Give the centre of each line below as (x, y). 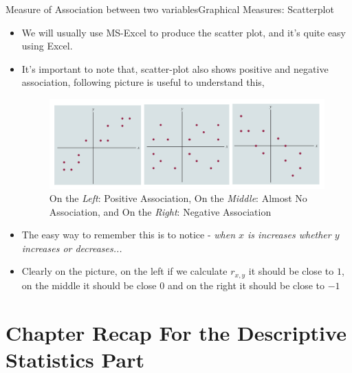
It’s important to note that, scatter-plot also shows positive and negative (175, 68)
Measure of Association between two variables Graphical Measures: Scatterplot (170, 9)
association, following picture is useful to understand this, (143, 82)
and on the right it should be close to (246, 285)
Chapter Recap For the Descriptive (176, 332)
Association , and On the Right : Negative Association (160, 211)
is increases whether (289, 235)
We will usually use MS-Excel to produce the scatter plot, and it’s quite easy (184, 32)
